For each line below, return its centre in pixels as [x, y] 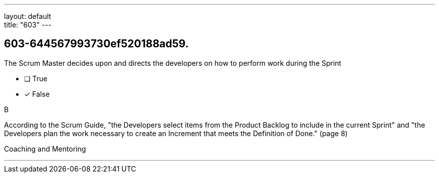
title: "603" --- [28, 25]
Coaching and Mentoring [45, 149]
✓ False [37, 94]
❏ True [36, 78]
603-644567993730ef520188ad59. [96, 44]
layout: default [28, 16]
